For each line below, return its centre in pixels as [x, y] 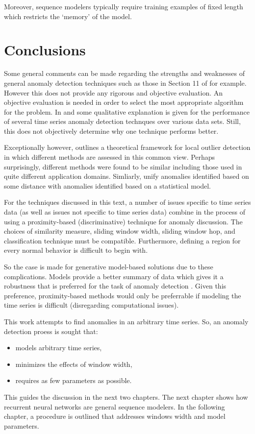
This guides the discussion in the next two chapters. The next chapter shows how [126, 397]
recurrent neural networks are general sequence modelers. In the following [115, 406]
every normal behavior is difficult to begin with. [76, 250]
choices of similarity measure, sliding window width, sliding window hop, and [120, 231]
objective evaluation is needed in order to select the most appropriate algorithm [124, 102]
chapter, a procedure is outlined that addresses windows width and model [115, 416]
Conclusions [45, 50]
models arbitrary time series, [59, 348]
